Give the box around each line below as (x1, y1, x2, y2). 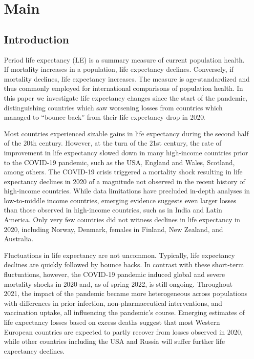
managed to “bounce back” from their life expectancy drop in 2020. (4, 112, 206, 122)
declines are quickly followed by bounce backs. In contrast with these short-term (4, 259, 244, 270)
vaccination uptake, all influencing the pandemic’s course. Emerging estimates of (4, 307, 245, 317)
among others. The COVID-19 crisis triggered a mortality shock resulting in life (4, 167, 243, 177)
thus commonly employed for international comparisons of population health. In (4, 83, 243, 93)
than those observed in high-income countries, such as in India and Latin (4, 205, 222, 215)
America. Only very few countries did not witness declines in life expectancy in (4, 214, 240, 225)
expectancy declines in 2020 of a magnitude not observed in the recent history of (4, 176, 245, 186)
